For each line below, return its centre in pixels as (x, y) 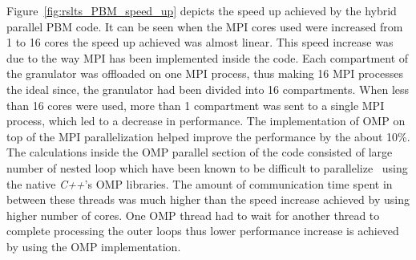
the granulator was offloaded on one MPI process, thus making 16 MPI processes (205, 73)
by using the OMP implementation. (94, 246)
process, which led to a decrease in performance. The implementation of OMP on (206, 121)
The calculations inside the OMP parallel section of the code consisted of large (200, 152)
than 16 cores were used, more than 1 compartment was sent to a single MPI (196, 105)
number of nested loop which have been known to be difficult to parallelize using (207, 167)
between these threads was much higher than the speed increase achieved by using (208, 199)
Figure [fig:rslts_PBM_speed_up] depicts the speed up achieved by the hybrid (202, 10)
